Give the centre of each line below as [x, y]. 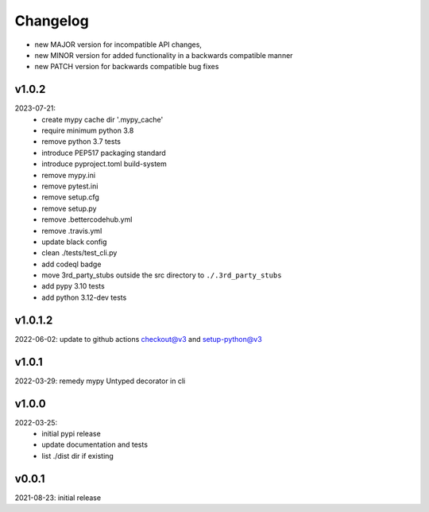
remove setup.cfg [70, 197]
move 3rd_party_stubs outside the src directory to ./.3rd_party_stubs [162, 275]
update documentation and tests [95, 444]
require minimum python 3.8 [88, 130]
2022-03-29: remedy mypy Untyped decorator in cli [100, 381]
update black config [74, 242]
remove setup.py [69, 208]
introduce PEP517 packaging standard [104, 153]
